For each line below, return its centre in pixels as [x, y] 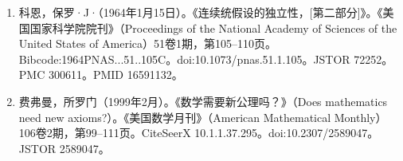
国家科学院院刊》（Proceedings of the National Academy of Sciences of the [213, 27]
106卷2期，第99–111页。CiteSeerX [105, 133]
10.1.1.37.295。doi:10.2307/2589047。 [287, 133]
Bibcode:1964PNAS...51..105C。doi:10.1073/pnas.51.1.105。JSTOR [184, 59]
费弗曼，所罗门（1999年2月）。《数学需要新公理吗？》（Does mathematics [203, 101]
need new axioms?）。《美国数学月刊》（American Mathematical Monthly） [203, 117]
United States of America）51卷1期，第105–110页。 [148, 43]
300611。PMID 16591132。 [115, 75]
